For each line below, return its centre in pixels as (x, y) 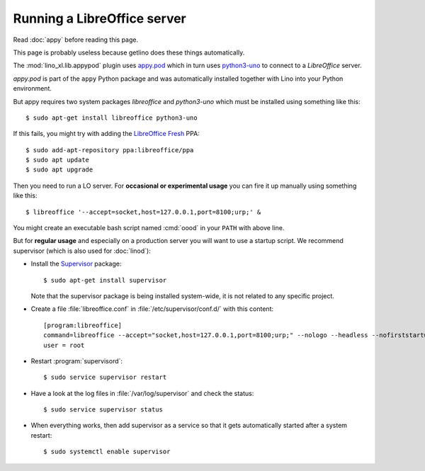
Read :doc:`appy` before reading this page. (76, 40)
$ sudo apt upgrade (59, 170)
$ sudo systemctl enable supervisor (107, 452)
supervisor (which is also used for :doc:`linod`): (82, 251)
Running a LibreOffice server (100, 18)
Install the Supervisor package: (76, 264)
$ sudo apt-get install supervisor (105, 280)
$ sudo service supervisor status (103, 410)
